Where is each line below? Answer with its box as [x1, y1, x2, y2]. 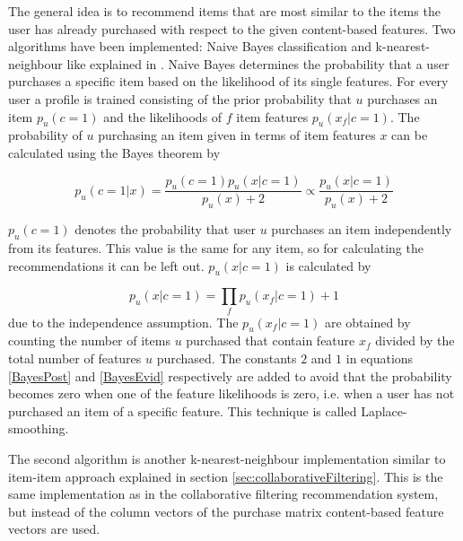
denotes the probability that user [74, 220, 256, 239]
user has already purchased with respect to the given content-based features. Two [8, 19, 456, 38]
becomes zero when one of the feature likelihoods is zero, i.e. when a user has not [8, 384, 455, 403]
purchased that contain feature [186, 331, 355, 350]
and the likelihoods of [103, 107, 223, 126]
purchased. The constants [156, 349, 297, 368]
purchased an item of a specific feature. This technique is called [8, 401, 357, 420]
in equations [345, 349, 414, 368]
